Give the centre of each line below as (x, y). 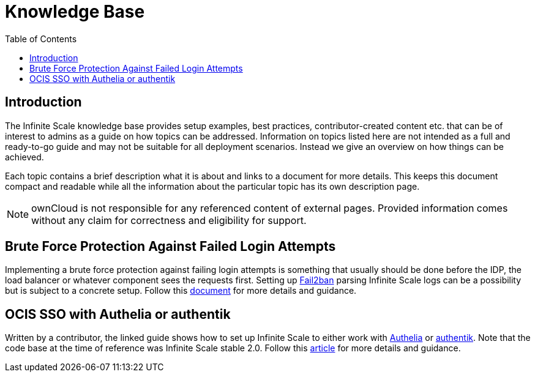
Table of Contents (41, 39)
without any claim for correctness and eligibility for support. (169, 220)
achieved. (24, 157)
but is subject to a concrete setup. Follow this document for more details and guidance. (181, 291)
